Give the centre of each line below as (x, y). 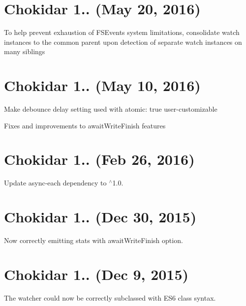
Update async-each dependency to (55, 183)
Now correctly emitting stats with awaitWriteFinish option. (93, 240)
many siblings (25, 51)
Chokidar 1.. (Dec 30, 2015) (100, 217)
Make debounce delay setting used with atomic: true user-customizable (111, 109)
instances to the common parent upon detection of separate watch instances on (123, 42)
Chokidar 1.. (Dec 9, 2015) (96, 274)
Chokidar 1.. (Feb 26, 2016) (99, 159)
